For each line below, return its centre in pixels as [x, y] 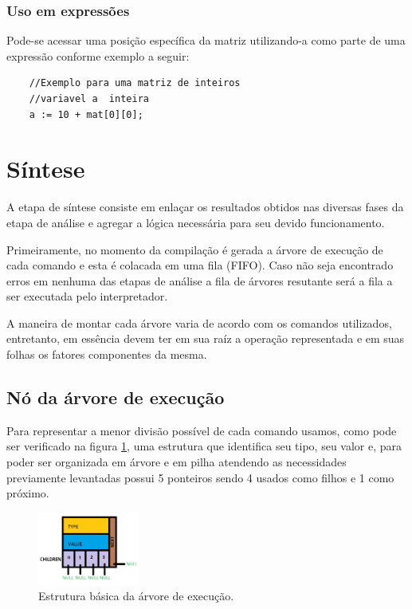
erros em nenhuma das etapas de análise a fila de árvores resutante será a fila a [200, 280]
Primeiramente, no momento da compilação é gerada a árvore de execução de [195, 249]
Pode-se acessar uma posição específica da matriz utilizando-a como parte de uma [206, 40]
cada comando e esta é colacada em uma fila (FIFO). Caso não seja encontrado [200, 265]
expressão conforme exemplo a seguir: [98, 55]
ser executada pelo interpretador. [87, 296]
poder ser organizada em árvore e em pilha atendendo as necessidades [177, 462]
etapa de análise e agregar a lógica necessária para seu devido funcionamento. [196, 222]
